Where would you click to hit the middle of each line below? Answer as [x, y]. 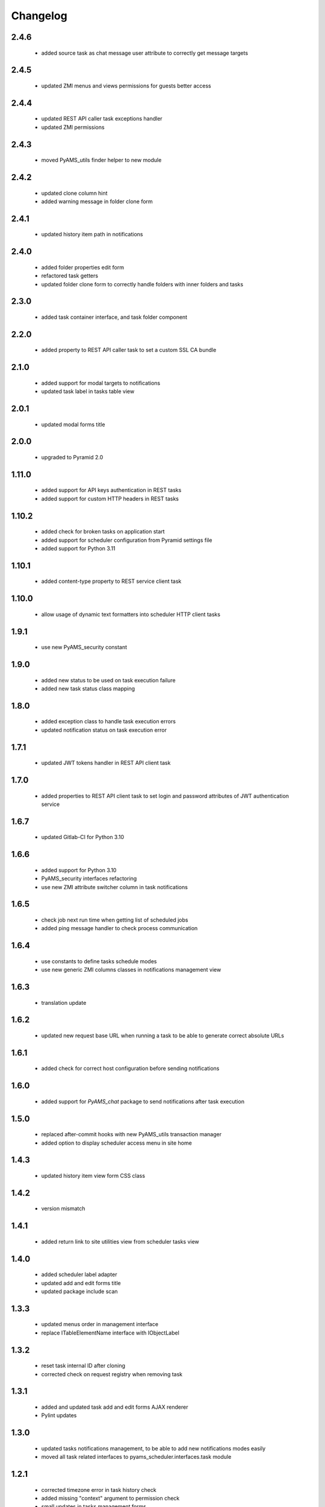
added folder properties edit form [83, 267]
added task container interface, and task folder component [114, 317]
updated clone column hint [74, 193]
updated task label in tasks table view [88, 391]
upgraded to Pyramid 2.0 [72, 457]
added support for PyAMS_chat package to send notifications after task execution [143, 1101]
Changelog [39, 16]
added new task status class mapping [88, 688]
